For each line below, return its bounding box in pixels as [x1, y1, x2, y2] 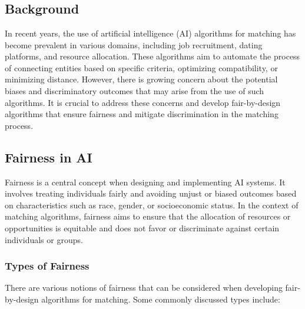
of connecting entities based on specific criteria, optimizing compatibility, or [5, 61, 278, 74]
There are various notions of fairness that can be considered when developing [5, 281, 283, 294]
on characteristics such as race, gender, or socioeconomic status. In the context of [5, 198, 299, 211]
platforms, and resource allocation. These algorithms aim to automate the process [5, 50, 300, 62]
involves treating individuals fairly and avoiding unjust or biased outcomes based [5, 187, 297, 200]
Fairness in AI [5, 148, 92, 166]
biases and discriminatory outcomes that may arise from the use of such [5, 84, 264, 97]
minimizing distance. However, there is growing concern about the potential [5, 73, 278, 85]
